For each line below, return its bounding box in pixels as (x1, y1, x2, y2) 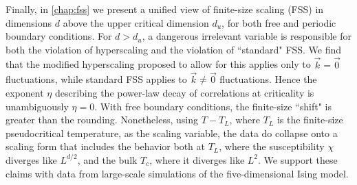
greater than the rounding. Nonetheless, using (6, 112, 198, 127)
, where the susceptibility (219, 139, 325, 153)
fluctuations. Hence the (219, 72, 317, 86)
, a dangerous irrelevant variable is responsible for (142, 29, 351, 43)
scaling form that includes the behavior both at (6, 139, 205, 153)
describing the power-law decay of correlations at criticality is (54, 86, 314, 99)
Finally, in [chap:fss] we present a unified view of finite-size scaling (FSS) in (6, 2, 324, 16)
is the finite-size (277, 112, 343, 127)
